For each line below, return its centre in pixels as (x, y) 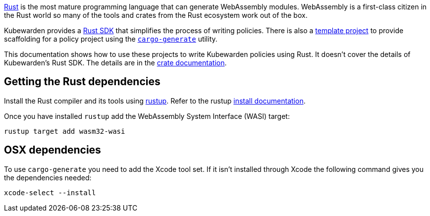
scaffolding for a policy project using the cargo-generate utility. (111, 39)
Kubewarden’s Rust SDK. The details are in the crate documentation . (115, 63)
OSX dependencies (53, 150)
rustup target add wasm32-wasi (65, 131)
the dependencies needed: (48, 177)
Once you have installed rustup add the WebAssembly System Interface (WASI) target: (147, 116)
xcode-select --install (50, 192)
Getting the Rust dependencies (82, 82)
